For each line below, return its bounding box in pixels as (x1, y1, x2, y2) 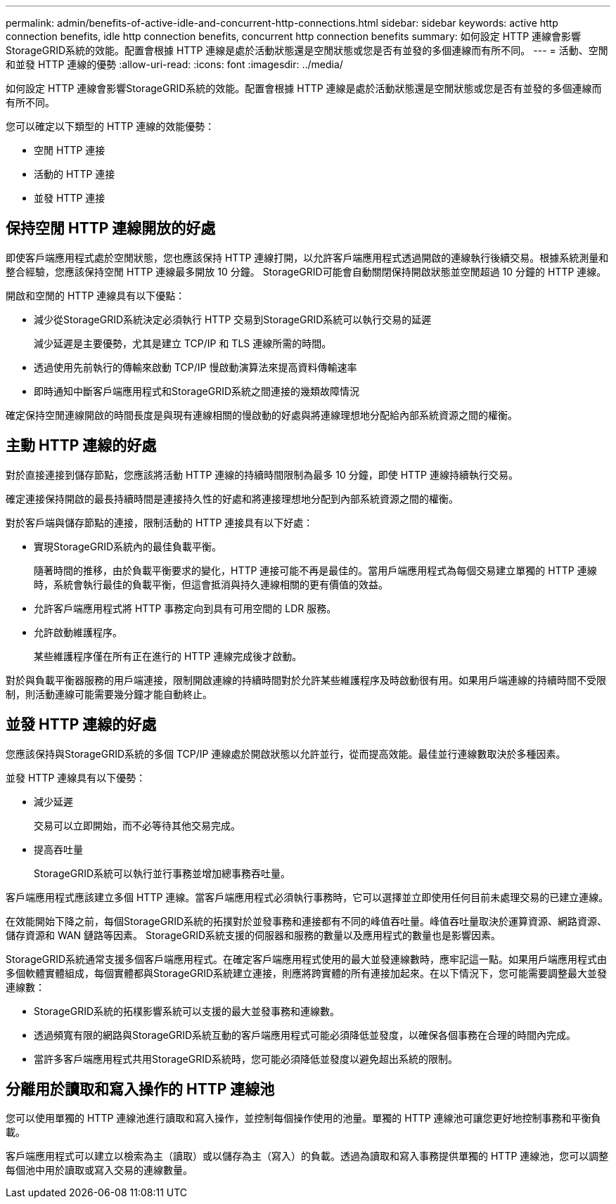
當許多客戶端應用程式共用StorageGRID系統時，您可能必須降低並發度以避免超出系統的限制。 (34, 1052, 458, 1065)
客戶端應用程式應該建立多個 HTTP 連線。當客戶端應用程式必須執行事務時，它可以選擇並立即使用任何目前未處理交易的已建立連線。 (6, 891, 609, 903)
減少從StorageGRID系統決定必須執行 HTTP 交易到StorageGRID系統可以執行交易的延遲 (34, 313, 432, 325)
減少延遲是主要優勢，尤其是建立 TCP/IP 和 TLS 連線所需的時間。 (34, 337, 332, 349)
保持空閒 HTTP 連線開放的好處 (6, 219, 216, 238)
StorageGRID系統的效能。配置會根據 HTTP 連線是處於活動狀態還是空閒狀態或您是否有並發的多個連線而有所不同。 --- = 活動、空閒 (6, 44, 608, 56)
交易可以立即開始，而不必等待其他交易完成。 (34, 819, 240, 831)
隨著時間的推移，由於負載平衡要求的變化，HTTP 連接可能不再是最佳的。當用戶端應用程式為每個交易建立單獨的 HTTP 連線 (34, 564, 597, 576)
